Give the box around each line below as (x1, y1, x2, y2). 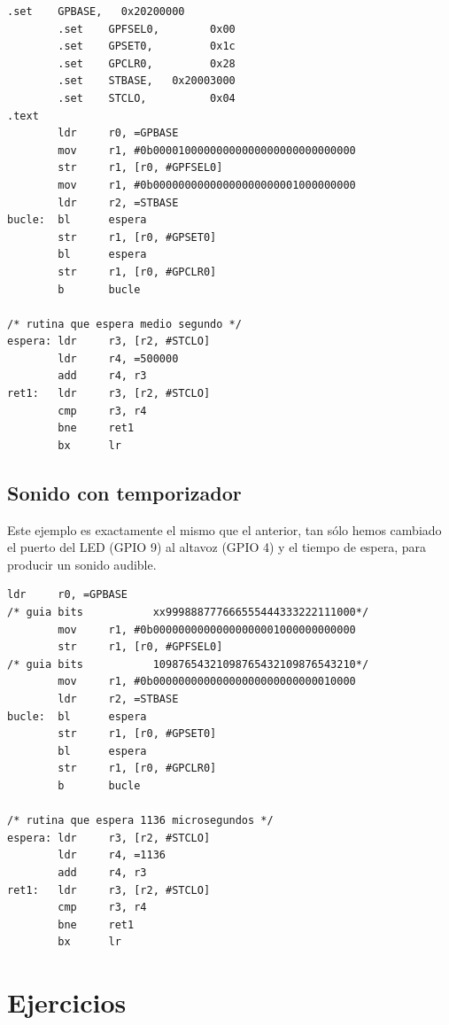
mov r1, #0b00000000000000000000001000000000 (58, 178, 356, 191)
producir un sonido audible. (7, 555, 157, 573)
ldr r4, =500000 (58, 352, 179, 365)
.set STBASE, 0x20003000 (58, 74, 236, 88)
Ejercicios (7, 984, 127, 1021)
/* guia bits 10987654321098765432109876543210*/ (7, 657, 369, 671)
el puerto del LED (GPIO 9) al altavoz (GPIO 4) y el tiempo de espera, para (7, 538, 427, 556)
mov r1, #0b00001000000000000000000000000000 (58, 144, 356, 157)
